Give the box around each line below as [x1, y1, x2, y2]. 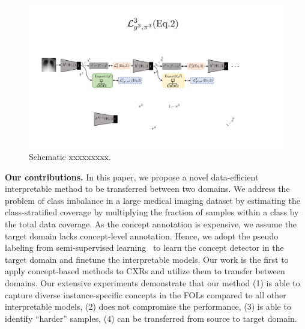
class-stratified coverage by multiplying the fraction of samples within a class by [5, 206, 299, 218]
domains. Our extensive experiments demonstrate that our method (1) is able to [5, 277, 300, 289]
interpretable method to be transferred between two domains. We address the [5, 182, 290, 195]
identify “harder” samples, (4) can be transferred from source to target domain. [5, 312, 297, 324]
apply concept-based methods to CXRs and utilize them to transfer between [5, 265, 285, 277]
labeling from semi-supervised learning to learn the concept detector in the [5, 241, 284, 254]
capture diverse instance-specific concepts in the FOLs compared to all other [5, 288, 286, 301]
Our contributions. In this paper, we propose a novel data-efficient [5, 170, 259, 183]
